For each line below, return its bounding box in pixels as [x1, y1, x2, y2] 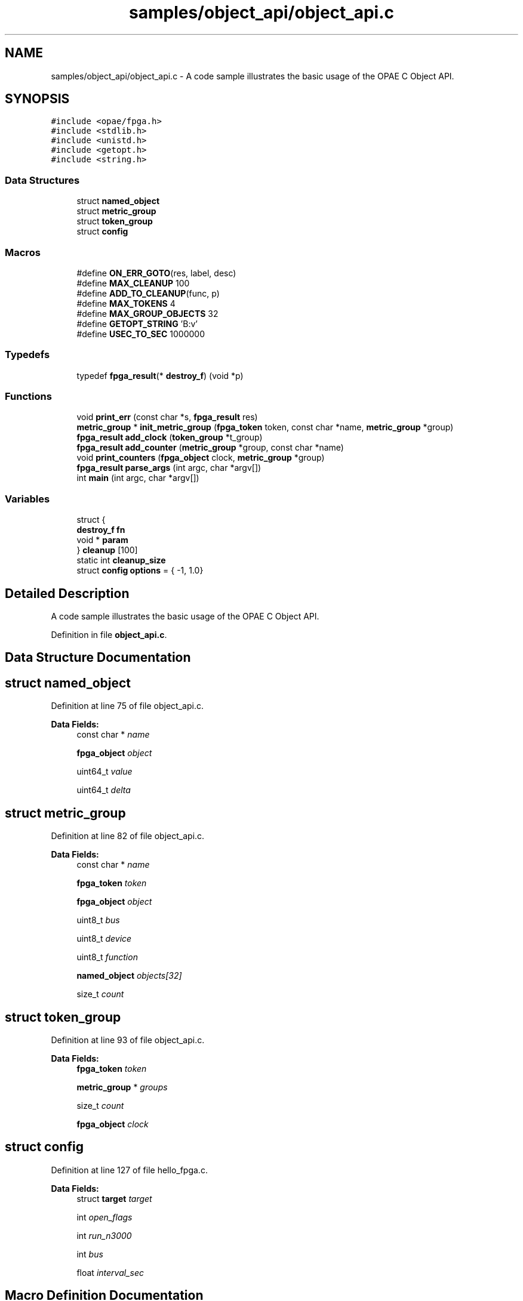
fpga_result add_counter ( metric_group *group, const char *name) [76, 442, 344, 453]
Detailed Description [5, 585, 130, 601]
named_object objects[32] [76, 970, 182, 981]
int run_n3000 [76, 1230, 132, 1241]
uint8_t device [76, 933, 132, 944]
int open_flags [76, 1211, 133, 1222]
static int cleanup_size [76, 555, 166, 566]
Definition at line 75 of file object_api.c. [51, 701, 204, 711]
